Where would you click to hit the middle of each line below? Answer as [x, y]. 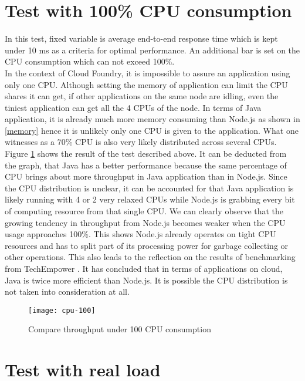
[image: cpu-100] [62, 310]
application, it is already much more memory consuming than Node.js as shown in [152, 119]
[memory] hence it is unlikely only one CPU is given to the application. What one [152, 130]
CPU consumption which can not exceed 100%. [90, 61]
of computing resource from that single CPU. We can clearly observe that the [144, 211]
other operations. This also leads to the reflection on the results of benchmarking [150, 257]
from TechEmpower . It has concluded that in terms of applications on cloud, [144, 268]
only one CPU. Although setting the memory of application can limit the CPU [146, 84]
